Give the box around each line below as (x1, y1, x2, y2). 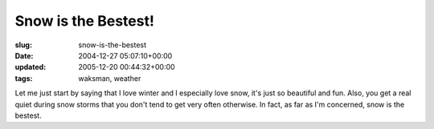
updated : (14, 62, 47, 72)
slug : (14, 40, 32, 50)
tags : (14, 73, 33, 83)
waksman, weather (78, 73, 141, 83)
